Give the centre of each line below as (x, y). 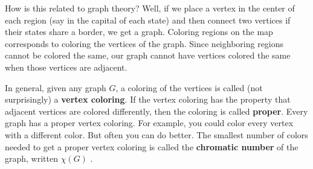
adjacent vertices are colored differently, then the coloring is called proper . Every (156, 111)
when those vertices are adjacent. (66, 67)
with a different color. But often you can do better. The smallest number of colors (156, 134)
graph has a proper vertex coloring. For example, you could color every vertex (149, 123)
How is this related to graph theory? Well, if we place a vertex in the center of (150, 8)
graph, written (31, 158)
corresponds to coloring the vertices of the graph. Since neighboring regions (144, 43)
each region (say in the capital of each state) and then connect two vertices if (148, 20)
